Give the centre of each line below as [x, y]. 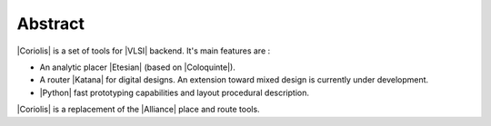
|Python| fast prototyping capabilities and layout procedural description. [174, 92]
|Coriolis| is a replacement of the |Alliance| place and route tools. [138, 110]
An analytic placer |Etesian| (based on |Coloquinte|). [137, 67]
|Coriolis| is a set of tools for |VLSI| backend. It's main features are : [144, 51]
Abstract [51, 24]
